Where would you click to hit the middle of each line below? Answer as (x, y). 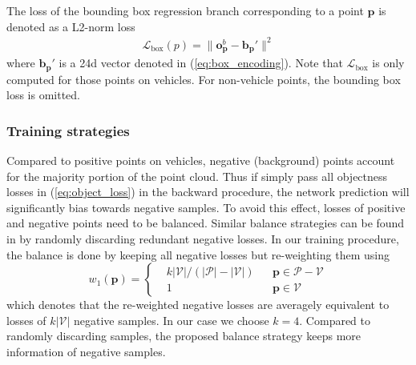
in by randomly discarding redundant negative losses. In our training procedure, (203, 239)
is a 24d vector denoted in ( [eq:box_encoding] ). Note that (201, 63)
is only (388, 63)
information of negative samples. (86, 351)
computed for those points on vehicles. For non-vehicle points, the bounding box (204, 79)
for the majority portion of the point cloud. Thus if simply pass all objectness (197, 176)
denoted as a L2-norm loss (71, 26)
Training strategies (68, 130)
